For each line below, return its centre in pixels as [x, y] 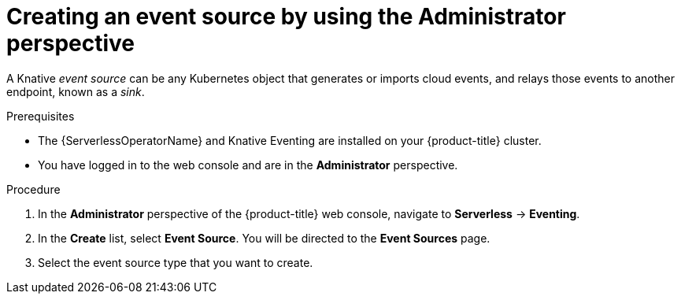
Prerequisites [41, 116]
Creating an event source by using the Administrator [286, 17]
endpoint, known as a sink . [76, 91]
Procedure [33, 189]
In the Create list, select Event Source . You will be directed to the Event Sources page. [264, 238]
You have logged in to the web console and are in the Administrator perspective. [248, 165]
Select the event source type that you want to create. [176, 262]
